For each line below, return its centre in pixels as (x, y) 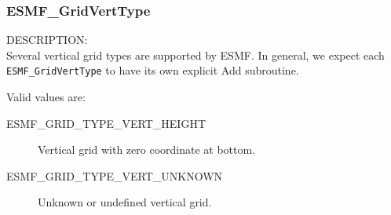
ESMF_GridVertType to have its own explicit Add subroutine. (153, 70)
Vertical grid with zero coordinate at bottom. (147, 149)
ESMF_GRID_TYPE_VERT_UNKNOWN (115, 175)
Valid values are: (46, 97)
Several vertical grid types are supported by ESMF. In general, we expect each (195, 55)
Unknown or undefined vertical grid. (125, 202)
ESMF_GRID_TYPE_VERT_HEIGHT (106, 123)
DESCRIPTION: (47, 40)
